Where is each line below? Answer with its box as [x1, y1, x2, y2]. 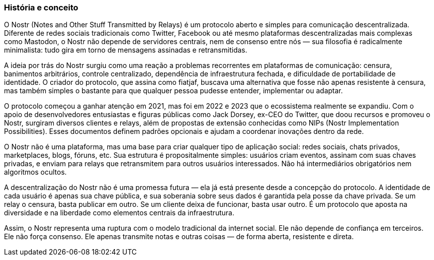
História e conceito [4, 2, 79, 12]
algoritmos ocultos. [4, 168, 67, 177]
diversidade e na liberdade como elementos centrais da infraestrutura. [4, 208, 235, 217]
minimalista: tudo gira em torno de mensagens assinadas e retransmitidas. [4, 46, 248, 55]
